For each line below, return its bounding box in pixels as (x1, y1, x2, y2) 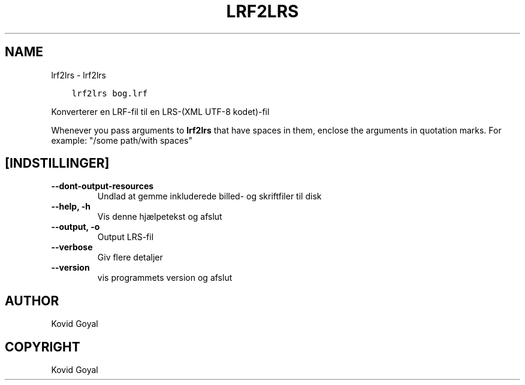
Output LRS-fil (97, 232, 154, 242)
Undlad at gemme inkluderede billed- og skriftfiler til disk (97, 191, 322, 202)
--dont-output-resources (51, 181, 154, 192)
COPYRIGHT (5, 339, 80, 354)
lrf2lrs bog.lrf (71, 88, 148, 98)
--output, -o (51, 222, 100, 232)
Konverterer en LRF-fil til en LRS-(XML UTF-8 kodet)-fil (51, 106, 270, 117)
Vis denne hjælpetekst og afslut (97, 211, 222, 222)
